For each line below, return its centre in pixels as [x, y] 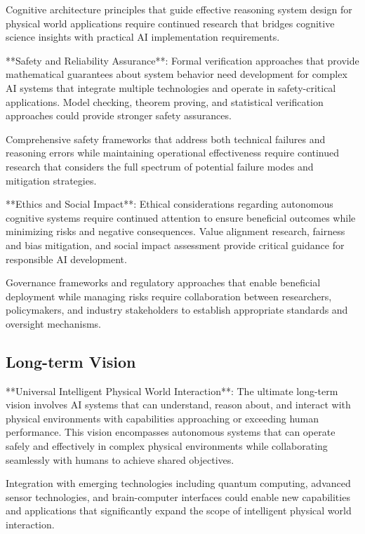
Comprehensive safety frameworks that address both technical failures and [166, 139]
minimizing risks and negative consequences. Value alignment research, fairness [175, 231]
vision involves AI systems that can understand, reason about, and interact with [178, 405]
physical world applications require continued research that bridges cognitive [170, 23]
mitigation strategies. [51, 180]
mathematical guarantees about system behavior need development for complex [177, 74]
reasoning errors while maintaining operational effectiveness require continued [173, 153]
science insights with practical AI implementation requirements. [143, 37]
